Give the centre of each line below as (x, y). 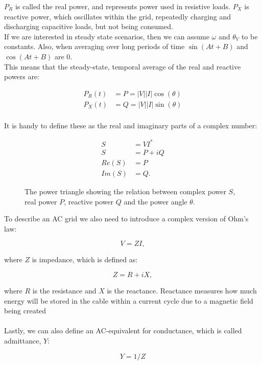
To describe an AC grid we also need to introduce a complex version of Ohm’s (126, 219)
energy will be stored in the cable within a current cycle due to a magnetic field (129, 300)
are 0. (63, 56)
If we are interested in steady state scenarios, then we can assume (107, 36)
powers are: (22, 76)
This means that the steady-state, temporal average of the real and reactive (123, 66)
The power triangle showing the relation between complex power (125, 191)
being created (25, 311)
